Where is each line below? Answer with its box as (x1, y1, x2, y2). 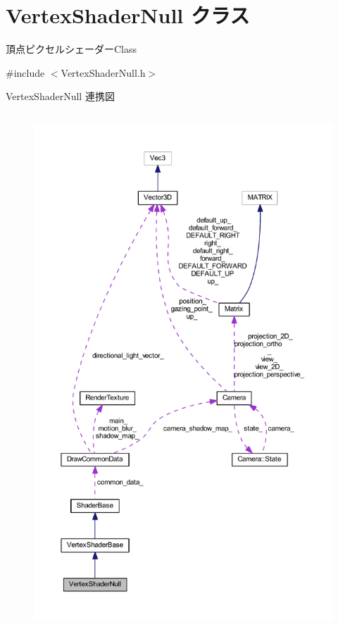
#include (6, 65, 45, 80)
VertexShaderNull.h (61, 65, 146, 80)
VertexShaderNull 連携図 (6, 89, 115, 104)
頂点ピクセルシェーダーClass (6, 42, 137, 56)
